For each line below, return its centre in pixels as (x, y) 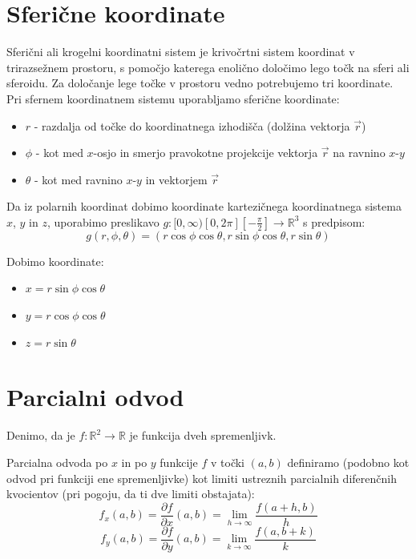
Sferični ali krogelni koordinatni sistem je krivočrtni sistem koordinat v (181, 52)
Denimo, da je (41, 435)
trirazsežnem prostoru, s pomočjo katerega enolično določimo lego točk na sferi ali (208, 67)
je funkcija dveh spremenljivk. (203, 435)
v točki (228, 462)
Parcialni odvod (95, 397)
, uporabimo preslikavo (103, 221)
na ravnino (359, 153)
